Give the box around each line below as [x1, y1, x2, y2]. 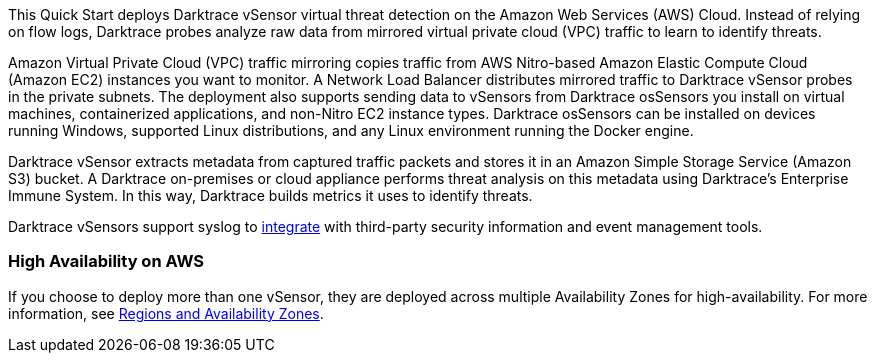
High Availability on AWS [8, 251, 205, 272]
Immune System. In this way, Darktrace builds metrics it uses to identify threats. [8, 187, 533, 204]
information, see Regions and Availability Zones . [8, 304, 324, 322]
